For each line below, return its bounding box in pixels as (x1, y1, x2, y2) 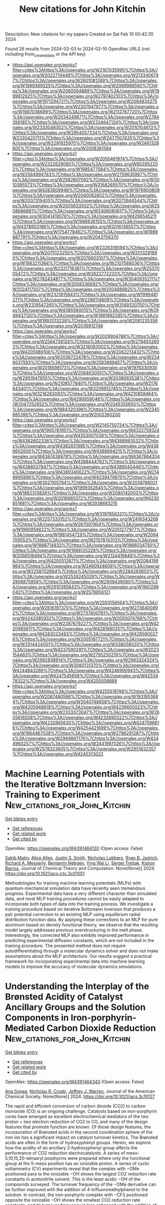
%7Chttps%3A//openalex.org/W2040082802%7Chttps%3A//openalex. (12, 192, 158, 198)
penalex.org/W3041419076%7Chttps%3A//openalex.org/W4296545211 (12, 213, 157, 219)
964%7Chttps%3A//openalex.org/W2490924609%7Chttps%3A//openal (12, 563, 160, 569)
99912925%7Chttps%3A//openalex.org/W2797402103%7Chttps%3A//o (12, 93, 159, 99)
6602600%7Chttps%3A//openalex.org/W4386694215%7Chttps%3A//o (12, 448, 158, 454)
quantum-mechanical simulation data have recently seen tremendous (5, 885, 146, 891)
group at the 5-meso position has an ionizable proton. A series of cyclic (5, 1160, 150, 1166)
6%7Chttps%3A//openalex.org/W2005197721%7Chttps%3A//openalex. (12, 636, 158, 642)
